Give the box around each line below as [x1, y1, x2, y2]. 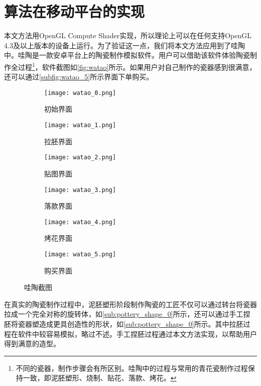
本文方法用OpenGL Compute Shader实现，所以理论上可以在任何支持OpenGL [4, 30, 251, 41]
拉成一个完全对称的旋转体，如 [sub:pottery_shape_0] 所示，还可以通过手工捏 [4, 309, 250, 319]
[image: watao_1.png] [44, 122, 116, 129]
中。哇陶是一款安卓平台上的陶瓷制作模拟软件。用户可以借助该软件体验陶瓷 [4, 50, 250, 60]
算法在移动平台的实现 [4, 1, 145, 22]
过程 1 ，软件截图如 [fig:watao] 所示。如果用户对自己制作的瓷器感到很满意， [18, 60, 256, 72]
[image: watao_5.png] [44, 251, 116, 258]
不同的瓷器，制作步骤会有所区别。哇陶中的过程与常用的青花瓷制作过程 [16, 362, 248, 373]
